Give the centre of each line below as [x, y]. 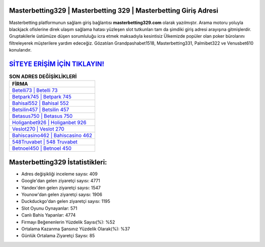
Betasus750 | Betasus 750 [42, 116]
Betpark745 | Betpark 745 [42, 97]
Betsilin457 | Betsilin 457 [41, 110]
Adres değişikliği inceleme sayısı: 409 [59, 174]
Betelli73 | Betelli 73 [35, 90]
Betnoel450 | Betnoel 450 [42, 148]
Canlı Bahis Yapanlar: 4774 [49, 215]
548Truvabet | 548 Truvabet [45, 142]
